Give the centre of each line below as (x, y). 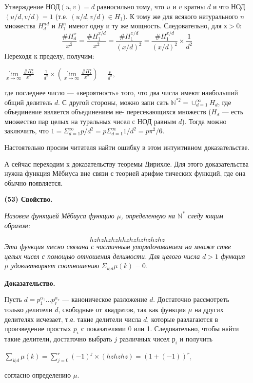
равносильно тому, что (130, 6)
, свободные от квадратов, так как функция (122, 309)
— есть (233, 112)
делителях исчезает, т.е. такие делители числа (73, 319)
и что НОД (229, 6)
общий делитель (29, 102)
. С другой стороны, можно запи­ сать (113, 102)
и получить (196, 339)
